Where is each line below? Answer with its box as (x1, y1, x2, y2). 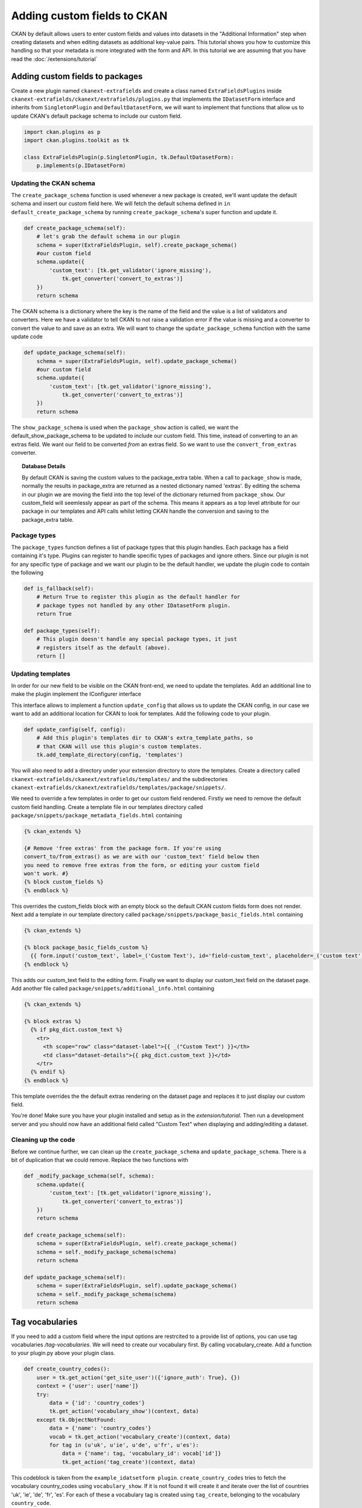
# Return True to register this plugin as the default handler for (36, 594, 241, 600)
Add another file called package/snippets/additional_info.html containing (11, 985, 214, 992)
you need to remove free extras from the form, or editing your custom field (24, 861, 259, 869)
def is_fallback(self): (24, 585, 95, 592)
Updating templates (11, 670, 71, 678)
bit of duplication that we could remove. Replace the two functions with (11, 1156, 188, 1164)
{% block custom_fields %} (24, 878, 104, 885)
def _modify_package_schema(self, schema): (24, 1173, 155, 1179)
